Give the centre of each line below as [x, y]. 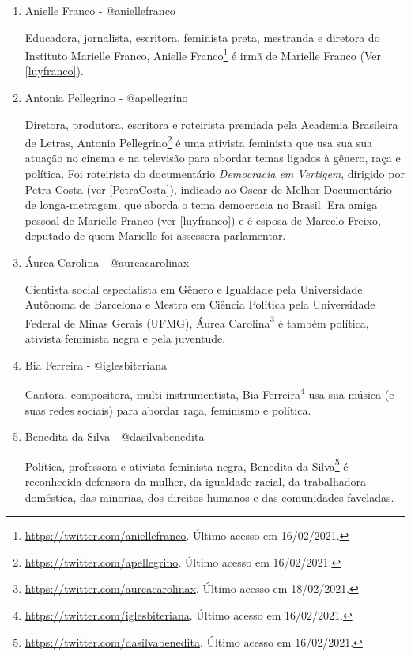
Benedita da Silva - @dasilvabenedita [115, 436]
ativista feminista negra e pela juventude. [125, 338]
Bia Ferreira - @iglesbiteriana [96, 364]
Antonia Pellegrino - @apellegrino [106, 98]
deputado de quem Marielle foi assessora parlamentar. [155, 235]
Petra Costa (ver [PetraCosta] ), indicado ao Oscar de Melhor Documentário [208, 189]
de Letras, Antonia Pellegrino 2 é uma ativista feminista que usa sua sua [199, 141]
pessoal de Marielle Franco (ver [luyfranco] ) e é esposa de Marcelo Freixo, [203, 220]
